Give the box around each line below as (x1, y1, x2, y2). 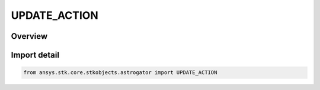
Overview (11, 31, 48, 41)
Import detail (11, 50, 59, 60)
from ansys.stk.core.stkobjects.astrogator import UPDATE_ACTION (23, 69, 217, 76)
